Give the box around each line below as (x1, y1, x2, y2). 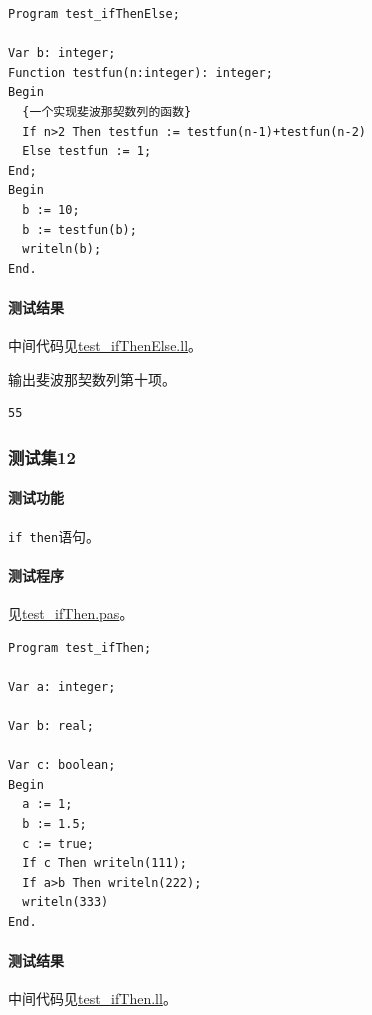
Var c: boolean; (8, 758, 116, 773)
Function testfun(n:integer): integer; (8, 65, 273, 80)
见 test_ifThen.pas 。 (8, 602, 134, 623)
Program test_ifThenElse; (8, 7, 180, 21)
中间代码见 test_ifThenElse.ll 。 (8, 335, 203, 356)
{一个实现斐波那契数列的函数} (22, 104, 192, 119)
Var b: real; (8, 718, 94, 733)
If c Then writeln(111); (22, 856, 187, 871)
